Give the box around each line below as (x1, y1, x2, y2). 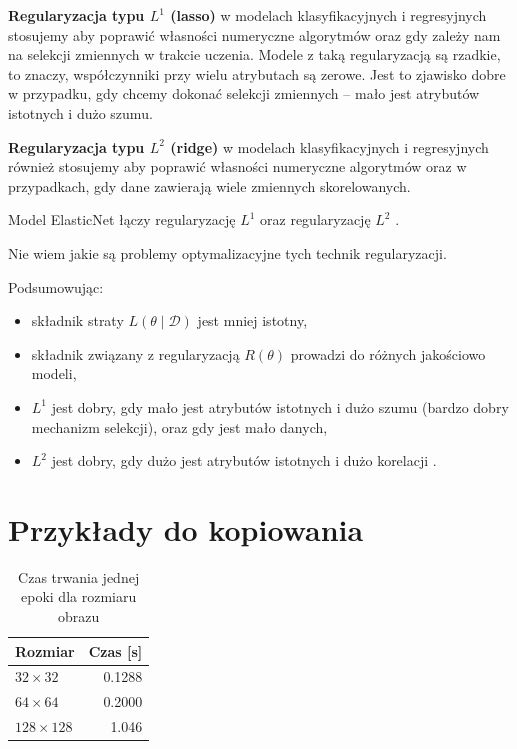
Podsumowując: (8, 276, 104, 297)
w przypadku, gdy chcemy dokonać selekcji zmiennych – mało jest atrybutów (8, 83, 480, 104)
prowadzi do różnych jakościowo (290, 343, 486, 364)
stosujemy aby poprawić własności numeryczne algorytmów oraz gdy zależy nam (8, 24, 501, 45)
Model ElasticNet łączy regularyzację (8, 209, 236, 230)
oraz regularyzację (260, 209, 371, 230)
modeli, (31, 363, 77, 384)
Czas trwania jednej (18, 566, 140, 587)
